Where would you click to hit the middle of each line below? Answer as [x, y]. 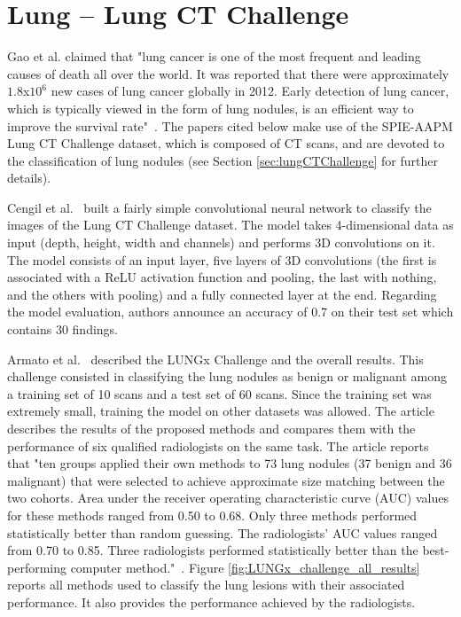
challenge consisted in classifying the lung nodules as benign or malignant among [227, 376]
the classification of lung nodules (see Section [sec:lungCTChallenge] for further [223, 160]
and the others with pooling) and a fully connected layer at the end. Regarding [222, 294]
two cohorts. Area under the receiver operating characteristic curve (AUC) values [228, 498]
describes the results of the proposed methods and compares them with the [211, 428]
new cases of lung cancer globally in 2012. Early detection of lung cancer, [250, 91]
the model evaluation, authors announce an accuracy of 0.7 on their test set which [230, 312]
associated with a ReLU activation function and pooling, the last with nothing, [222, 277]
